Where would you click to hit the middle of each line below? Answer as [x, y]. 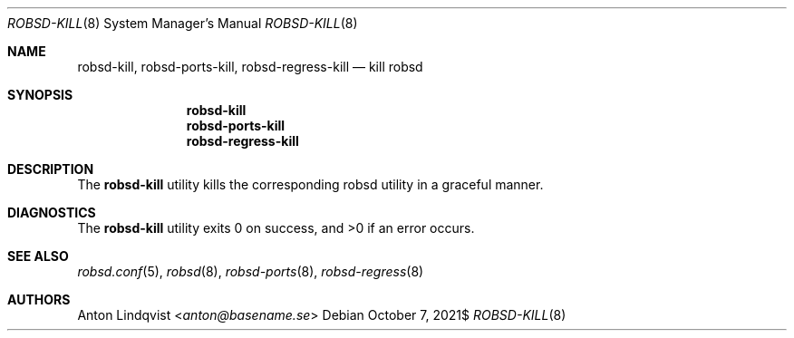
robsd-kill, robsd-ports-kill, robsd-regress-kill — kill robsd [250, 67]
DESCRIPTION [51, 169]
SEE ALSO [38, 256]
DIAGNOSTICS [52, 212]
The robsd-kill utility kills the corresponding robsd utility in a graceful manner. [310, 184]
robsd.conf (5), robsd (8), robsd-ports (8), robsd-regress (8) [251, 271]
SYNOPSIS [40, 95]
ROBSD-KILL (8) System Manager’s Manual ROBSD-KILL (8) [183, 23]
